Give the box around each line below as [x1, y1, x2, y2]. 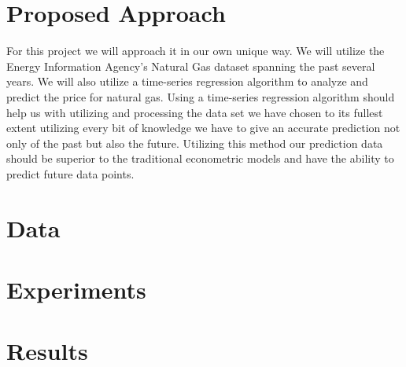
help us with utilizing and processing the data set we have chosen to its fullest [6, 104, 383, 120]
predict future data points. [6, 165, 135, 182]
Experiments [6, 273, 146, 306]
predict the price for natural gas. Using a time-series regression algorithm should [6, 88, 395, 105]
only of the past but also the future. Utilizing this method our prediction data [6, 134, 383, 151]
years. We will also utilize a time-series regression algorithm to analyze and [6, 73, 368, 90]
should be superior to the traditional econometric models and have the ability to [6, 150, 394, 167]
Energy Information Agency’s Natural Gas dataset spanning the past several [6, 57, 375, 74]
